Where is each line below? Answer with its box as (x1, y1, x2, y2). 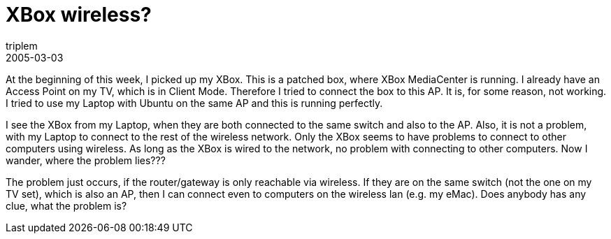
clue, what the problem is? (6, 199, 127, 212)
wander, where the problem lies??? (6, 154, 166, 166)
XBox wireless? (6, 3, 152, 27)
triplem (6, 39, 38, 52)
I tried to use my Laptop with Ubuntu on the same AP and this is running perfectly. (6, 96, 383, 109)
